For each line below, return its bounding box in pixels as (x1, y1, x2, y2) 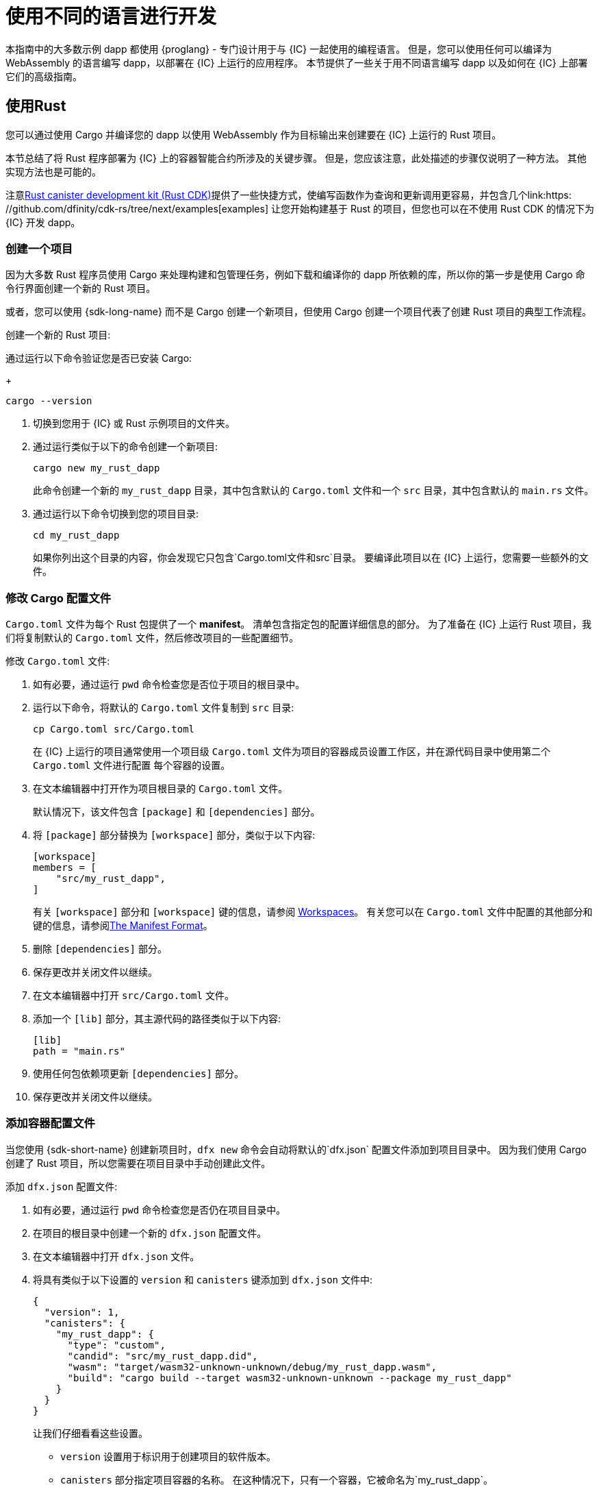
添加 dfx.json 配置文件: (5, 1180, 118, 1192)
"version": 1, (44, 1306, 120, 1318)
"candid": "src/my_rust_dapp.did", (67, 1350, 258, 1361)
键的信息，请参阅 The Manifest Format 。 (33, 920, 213, 932)
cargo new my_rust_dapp (33, 463, 160, 474)
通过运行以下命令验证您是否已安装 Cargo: (5, 352, 192, 365)
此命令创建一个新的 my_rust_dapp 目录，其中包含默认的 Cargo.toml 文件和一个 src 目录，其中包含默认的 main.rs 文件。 (33, 484, 594, 497)
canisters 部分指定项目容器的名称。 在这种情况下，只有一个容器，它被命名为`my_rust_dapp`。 (60, 1473, 493, 1486)
